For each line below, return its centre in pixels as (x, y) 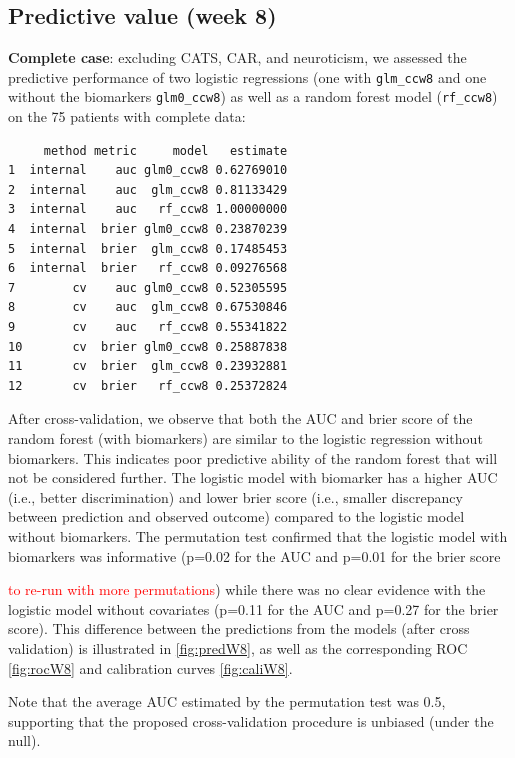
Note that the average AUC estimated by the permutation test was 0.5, (227, 701)
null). (24, 740)
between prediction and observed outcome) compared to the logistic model (236, 516)
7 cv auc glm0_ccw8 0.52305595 (148, 287)
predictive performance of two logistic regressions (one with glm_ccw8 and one (247, 76)
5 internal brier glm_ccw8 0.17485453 (148, 248)
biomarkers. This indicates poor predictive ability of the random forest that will (253, 457)
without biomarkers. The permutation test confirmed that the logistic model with (258, 535)
